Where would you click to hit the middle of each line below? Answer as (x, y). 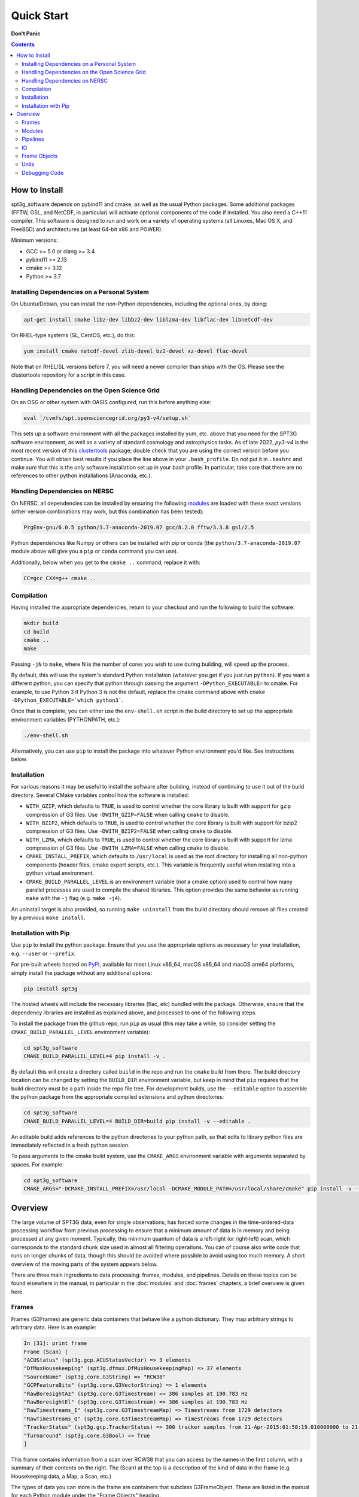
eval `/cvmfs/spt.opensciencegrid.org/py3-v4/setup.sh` (107, 418)
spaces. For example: (37, 1164)
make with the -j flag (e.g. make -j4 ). (74, 898)
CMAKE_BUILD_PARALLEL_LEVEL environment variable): (80, 1032)
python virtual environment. (60, 873)
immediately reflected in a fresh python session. (70, 1145)
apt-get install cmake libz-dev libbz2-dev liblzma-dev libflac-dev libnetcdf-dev (148, 319)
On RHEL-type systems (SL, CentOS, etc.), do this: (73, 335)
